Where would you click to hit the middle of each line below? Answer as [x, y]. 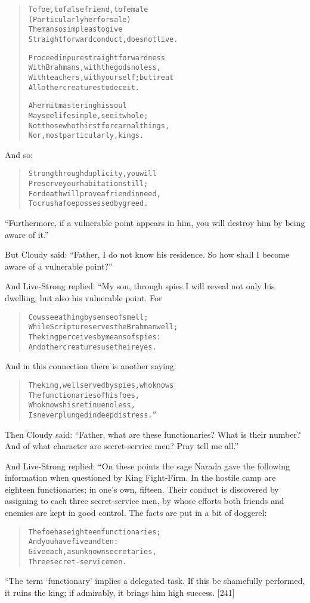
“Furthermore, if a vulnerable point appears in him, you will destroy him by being [155, 223]
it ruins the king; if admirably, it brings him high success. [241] [120, 592]
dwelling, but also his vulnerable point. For [83, 298]
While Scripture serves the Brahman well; [103, 327]
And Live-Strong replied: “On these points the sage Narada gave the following [148, 466]
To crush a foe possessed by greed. [88, 204]
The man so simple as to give [75, 30]
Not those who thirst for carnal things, [99, 126]
